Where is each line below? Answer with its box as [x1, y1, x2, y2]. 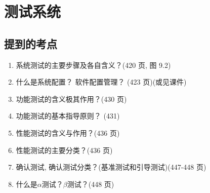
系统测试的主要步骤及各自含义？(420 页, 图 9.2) [16, 59, 171, 70]
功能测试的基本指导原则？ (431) [16, 110, 120, 121]
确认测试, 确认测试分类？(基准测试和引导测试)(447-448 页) [16, 162, 206, 172]
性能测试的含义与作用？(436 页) [16, 127, 120, 138]
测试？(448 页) [67, 178, 114, 189]
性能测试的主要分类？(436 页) [16, 144, 113, 155]
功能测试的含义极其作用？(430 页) [16, 93, 127, 104]
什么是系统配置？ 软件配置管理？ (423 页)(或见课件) [16, 76, 187, 87]
